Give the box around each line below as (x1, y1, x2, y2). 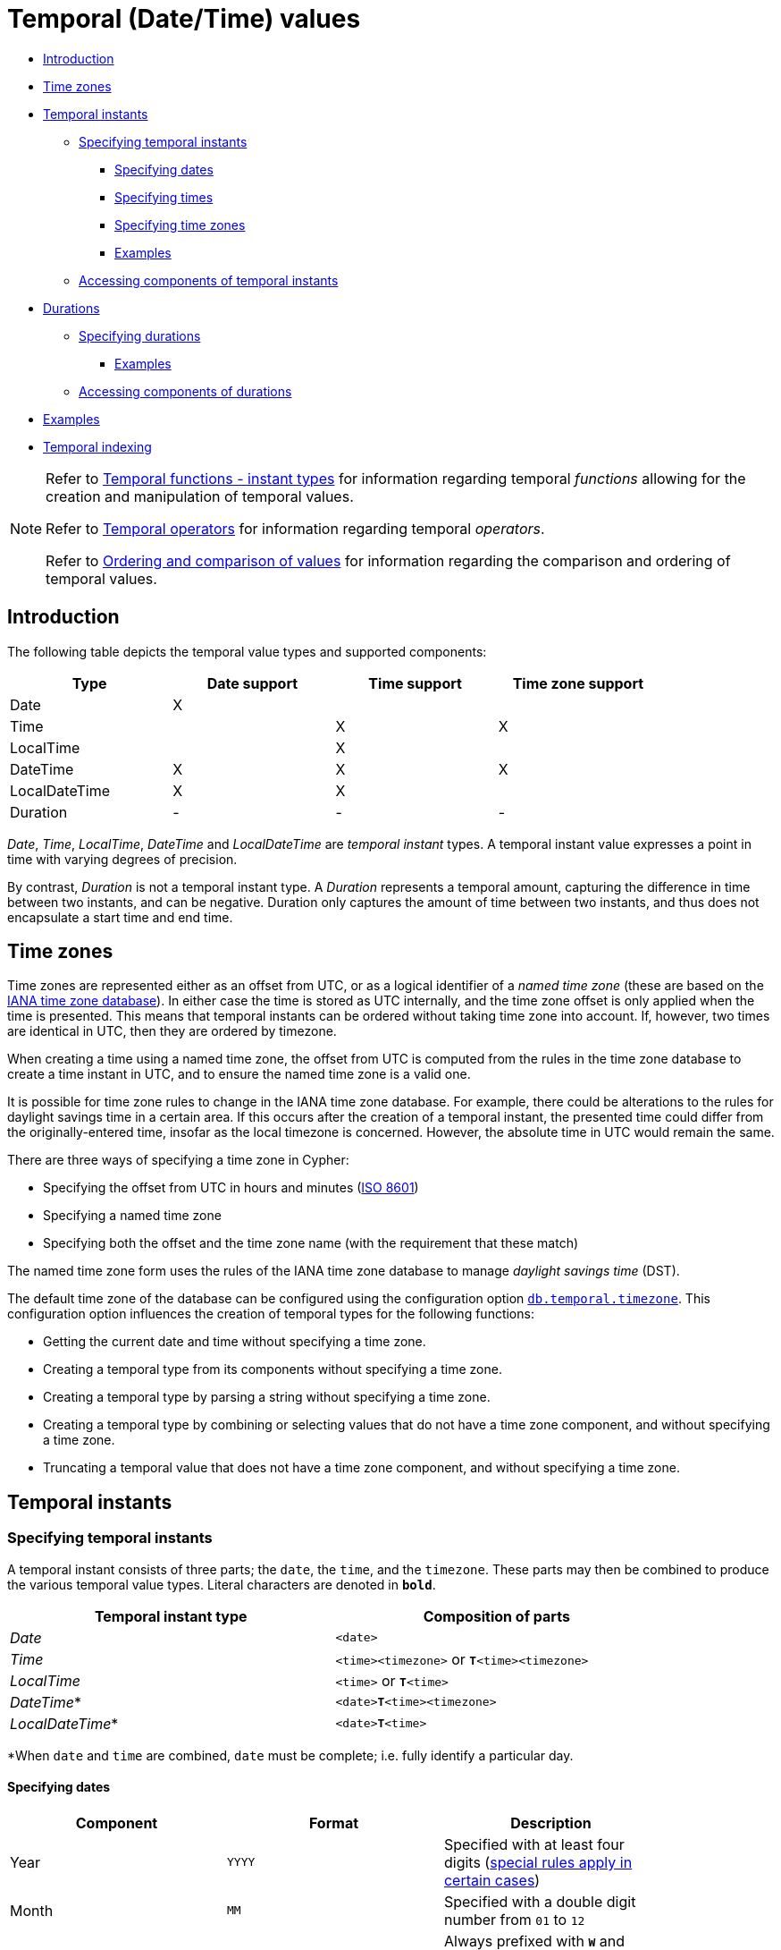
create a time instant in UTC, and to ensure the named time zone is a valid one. (7, 1066, 471, 1082)
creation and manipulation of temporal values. (46, 487, 354, 505)
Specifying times (114, 189, 214, 205)
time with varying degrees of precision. (7, 851, 238, 867)
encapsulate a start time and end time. (7, 909, 233, 925)
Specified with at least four (443, 1835, 625, 1853)
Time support (368, 674, 462, 692)
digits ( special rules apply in (443, 1852, 633, 1871)
